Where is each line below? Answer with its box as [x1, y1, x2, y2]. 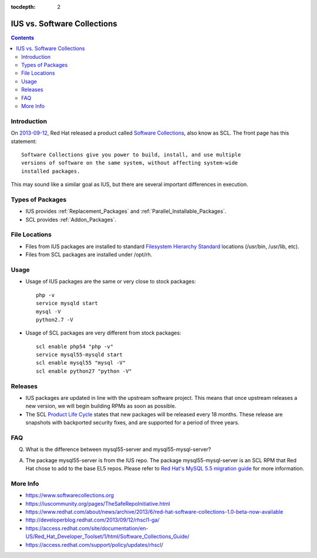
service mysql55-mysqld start [36, 352, 123, 358]
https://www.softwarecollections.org [25, 492, 114, 499]
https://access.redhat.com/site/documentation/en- [25, 524, 149, 532]
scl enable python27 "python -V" [36, 367, 132, 375]
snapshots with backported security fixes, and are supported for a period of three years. [25, 419, 240, 426]
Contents [11, 34, 35, 41]
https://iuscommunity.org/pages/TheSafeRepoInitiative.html [25, 500, 170, 507]
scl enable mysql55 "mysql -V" [36, 359, 126, 366]
